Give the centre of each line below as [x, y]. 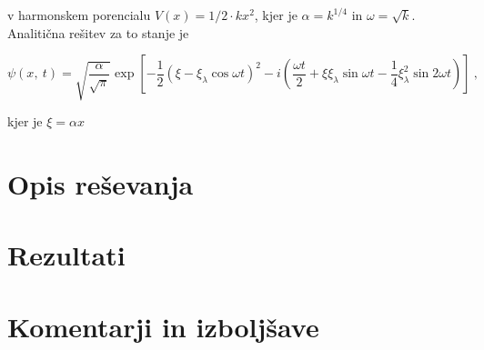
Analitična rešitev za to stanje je [98, 32]
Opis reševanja [101, 183]
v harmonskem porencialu [79, 15]
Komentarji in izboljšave [163, 326]
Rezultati [66, 255]
